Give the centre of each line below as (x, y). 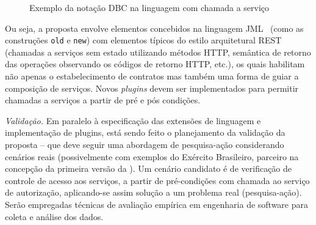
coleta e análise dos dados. (54, 216)
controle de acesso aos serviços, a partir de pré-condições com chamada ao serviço (157, 180)
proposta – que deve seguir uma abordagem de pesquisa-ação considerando (145, 144)
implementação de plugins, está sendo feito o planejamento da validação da (145, 132)
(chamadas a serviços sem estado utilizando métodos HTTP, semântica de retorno (158, 52)
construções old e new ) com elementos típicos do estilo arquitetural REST (143, 40)
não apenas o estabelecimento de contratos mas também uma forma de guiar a (152, 76)
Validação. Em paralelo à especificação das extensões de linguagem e (133, 120)
